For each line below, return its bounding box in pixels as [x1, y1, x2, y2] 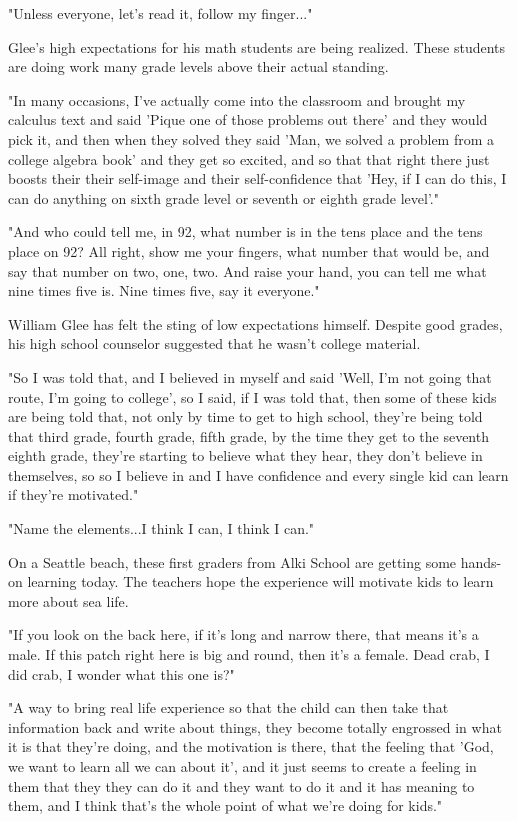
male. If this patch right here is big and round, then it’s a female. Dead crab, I [8, 644, 490, 665]
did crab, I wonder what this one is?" [8, 663, 235, 684]
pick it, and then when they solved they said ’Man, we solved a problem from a [8, 128, 495, 149]
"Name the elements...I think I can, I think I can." [8, 518, 315, 539]
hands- [460, 551, 502, 572]
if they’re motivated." [8, 484, 139, 505]
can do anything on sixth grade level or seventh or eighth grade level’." [8, 187, 439, 208]
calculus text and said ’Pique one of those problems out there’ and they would [8, 109, 488, 130]
